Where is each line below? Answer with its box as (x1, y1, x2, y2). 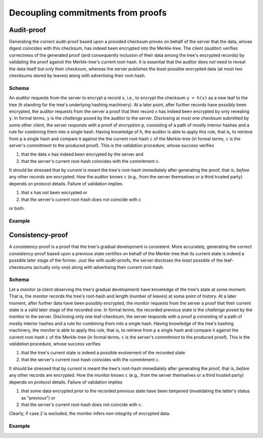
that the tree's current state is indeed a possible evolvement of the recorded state (21, 350, 185, 356)
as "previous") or (21, 395, 56, 401)
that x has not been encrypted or (21, 190, 88, 195)
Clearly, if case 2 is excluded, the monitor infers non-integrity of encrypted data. (9, 411, 170, 417)
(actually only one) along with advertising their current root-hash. (33, 264, 164, 270)
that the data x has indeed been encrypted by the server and (21, 151, 144, 158)
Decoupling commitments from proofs (9, 7, 167, 18)
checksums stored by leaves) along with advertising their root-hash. (9, 73, 146, 79)
